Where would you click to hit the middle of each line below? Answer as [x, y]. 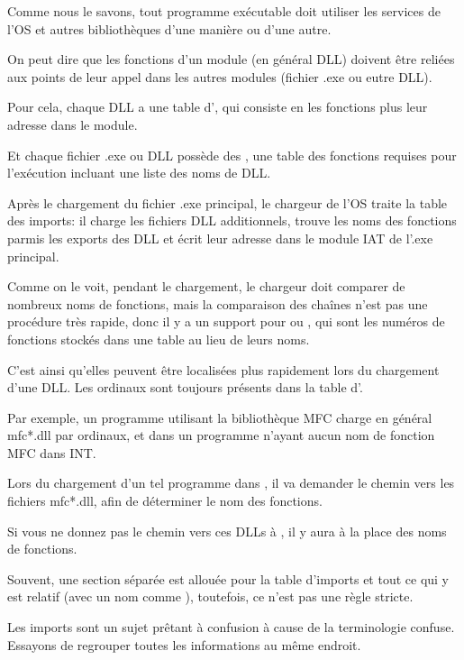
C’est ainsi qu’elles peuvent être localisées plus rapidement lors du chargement [223, 369]
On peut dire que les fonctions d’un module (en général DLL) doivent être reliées [231, 59]
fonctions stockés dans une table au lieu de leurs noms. [159, 339]
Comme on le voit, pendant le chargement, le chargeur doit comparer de [206, 286]
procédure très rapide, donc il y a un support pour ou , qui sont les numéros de [226, 321]
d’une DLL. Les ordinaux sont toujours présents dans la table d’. [185, 387]
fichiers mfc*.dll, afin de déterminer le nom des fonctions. [165, 501]
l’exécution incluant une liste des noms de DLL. [139, 173]
